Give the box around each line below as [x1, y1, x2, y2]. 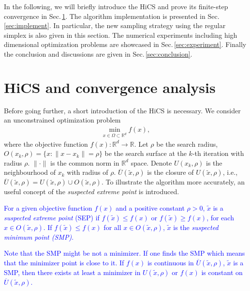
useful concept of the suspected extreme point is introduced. [4, 186, 179, 197]
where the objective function [4, 138, 88, 149]
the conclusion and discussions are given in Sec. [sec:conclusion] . [4, 48, 192, 59]
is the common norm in [50, 157, 119, 168]
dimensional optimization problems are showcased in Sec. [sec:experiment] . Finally [4, 39, 247, 49]
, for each [206, 212, 234, 222]
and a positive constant [116, 203, 185, 213]
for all [103, 222, 121, 232]
